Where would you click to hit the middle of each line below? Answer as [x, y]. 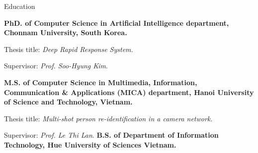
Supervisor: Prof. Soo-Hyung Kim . [56, 66]
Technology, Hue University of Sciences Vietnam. [90, 144]
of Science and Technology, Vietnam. [68, 102]
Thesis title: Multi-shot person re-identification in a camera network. [108, 118]
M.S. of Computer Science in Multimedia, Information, [101, 82]
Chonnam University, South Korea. [66, 32]
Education [20, 6]
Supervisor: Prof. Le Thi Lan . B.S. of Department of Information [111, 135]
